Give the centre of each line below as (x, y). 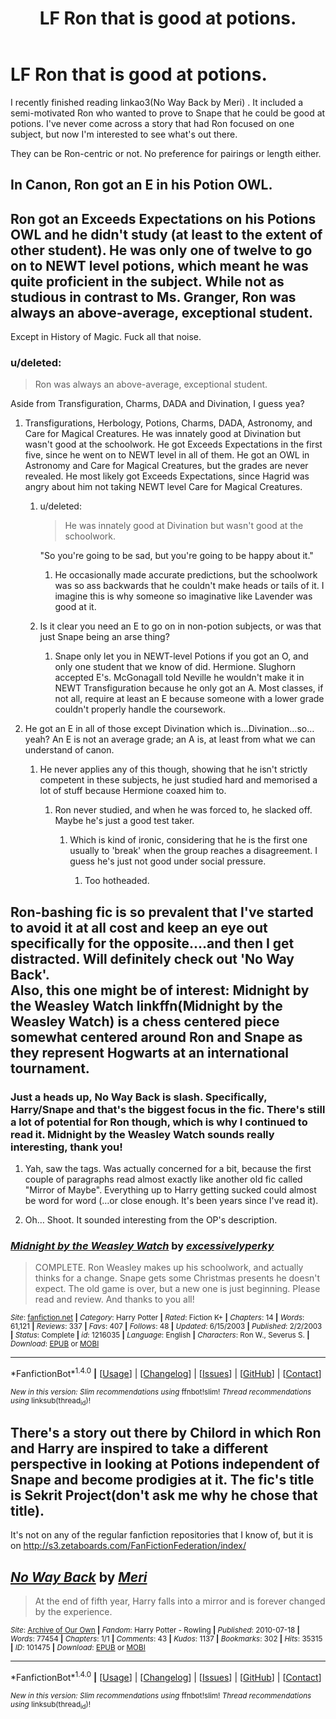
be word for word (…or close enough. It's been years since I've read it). (171, 1201)
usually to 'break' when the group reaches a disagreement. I (193, 851)
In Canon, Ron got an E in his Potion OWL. (141, 185)
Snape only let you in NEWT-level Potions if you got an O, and (181, 656)
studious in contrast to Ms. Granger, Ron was (153, 297)
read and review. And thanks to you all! (114, 1299)
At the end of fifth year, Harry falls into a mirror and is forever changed (180, 1601)
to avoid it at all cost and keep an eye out (139, 927)
